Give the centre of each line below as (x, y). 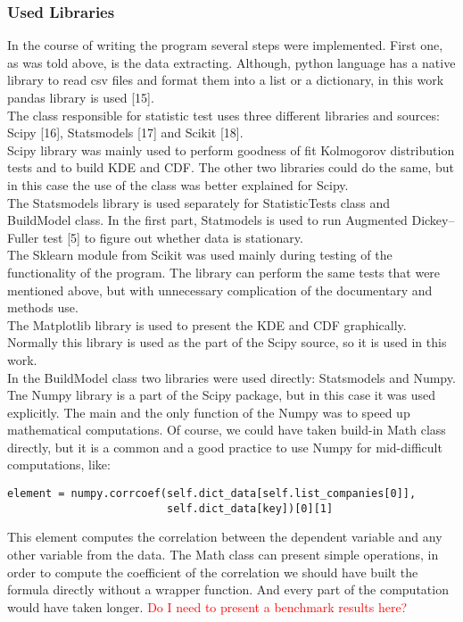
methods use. (43, 307)
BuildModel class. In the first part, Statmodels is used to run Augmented (207, 220)
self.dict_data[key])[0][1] (250, 508)
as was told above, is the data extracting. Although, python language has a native (231, 62)
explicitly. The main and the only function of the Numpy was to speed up (209, 412)
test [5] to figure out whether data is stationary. (173, 237)
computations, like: (59, 464)
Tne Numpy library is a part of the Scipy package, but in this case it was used (221, 395)
